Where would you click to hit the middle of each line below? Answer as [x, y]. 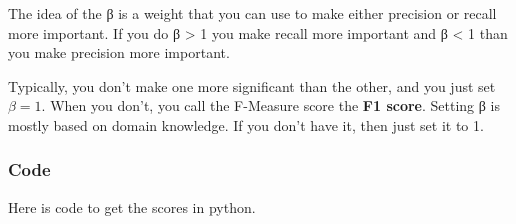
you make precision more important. [119, 52]
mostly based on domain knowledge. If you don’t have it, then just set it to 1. [246, 124]
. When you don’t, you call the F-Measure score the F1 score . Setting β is [270, 105]
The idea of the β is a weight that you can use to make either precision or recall [252, 13]
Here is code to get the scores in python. [132, 206]
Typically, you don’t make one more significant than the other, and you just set [252, 85]
